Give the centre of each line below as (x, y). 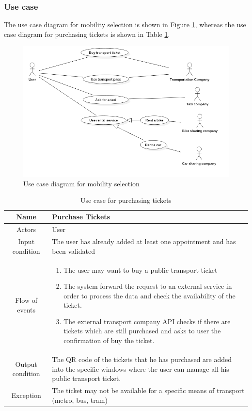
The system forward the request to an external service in (148, 286)
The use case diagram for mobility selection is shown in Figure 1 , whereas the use (125, 25)
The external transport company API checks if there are (147, 321)
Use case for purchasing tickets (126, 200)
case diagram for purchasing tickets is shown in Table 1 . (87, 34)
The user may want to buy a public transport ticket (141, 270)
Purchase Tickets (81, 217)
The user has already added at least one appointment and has (144, 241)
